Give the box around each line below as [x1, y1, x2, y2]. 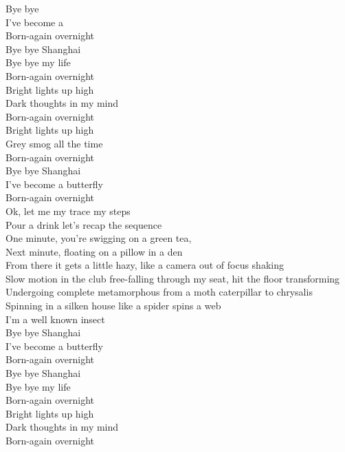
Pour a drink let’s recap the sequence [5, 217, 162, 232]
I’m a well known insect [5, 311, 105, 326]
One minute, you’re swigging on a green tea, [5, 231, 192, 245]
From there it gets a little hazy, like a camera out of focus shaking [5, 258, 284, 272]
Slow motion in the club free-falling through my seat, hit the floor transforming [5, 271, 340, 285]
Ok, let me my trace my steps [5, 203, 131, 218]
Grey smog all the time [5, 136, 103, 150]
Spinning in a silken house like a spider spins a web [5, 298, 221, 313]
